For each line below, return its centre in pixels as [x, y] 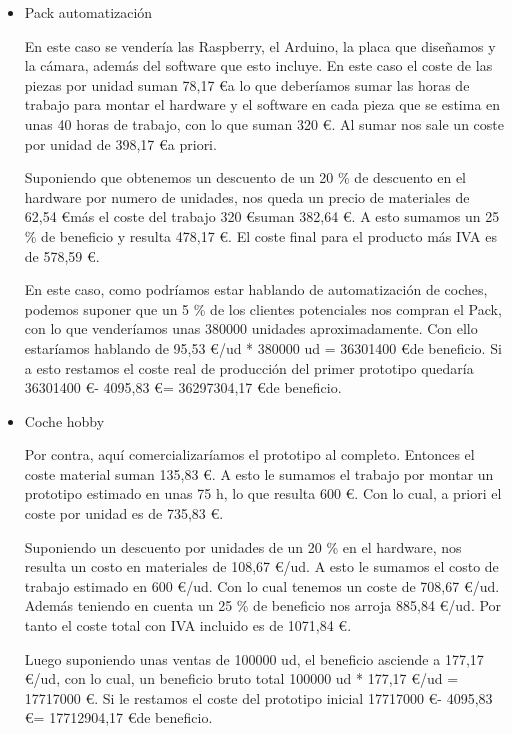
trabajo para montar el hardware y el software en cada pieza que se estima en [262, 104]
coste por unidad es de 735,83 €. [124, 513]
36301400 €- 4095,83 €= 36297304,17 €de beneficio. [183, 387]
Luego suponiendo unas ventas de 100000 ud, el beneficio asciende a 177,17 [254, 658]
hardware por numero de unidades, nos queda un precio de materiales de [247, 196]
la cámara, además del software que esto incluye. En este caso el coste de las [258, 65]
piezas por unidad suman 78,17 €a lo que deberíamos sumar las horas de [247, 84]
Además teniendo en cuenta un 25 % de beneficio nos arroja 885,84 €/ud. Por [263, 605]
